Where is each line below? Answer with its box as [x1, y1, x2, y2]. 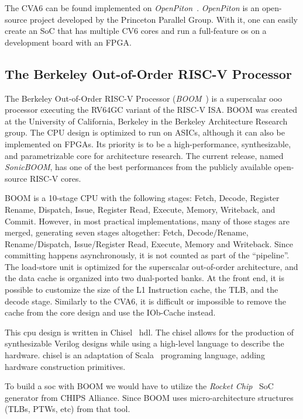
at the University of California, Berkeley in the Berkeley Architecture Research [5, 115, 288, 127]
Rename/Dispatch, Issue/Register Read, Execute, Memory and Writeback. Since [5, 237, 293, 250]
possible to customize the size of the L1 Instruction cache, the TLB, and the [5, 283, 278, 296]
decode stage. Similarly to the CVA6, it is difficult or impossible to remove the [5, 295, 287, 307]
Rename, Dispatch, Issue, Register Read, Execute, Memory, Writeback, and [5, 203, 276, 215]
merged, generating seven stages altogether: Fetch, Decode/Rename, [5, 226, 249, 238]
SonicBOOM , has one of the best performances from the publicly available [5, 161, 271, 173]
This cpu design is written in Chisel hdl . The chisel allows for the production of [5, 325, 294, 338]
